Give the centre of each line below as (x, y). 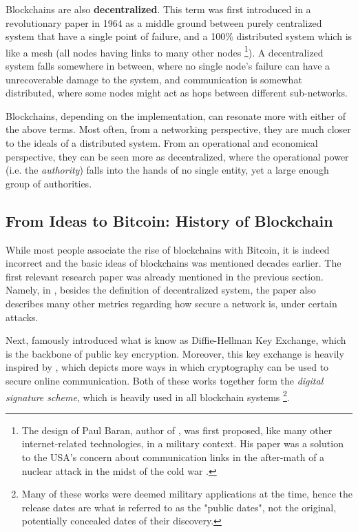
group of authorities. (49, 183)
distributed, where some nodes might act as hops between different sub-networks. (177, 93)
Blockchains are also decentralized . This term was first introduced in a (158, 9)
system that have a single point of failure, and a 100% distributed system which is (179, 36)
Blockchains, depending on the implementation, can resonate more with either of (176, 115)
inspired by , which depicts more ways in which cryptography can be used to (167, 367)
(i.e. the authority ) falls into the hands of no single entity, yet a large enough (167, 170)
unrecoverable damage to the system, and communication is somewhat (154, 79)
